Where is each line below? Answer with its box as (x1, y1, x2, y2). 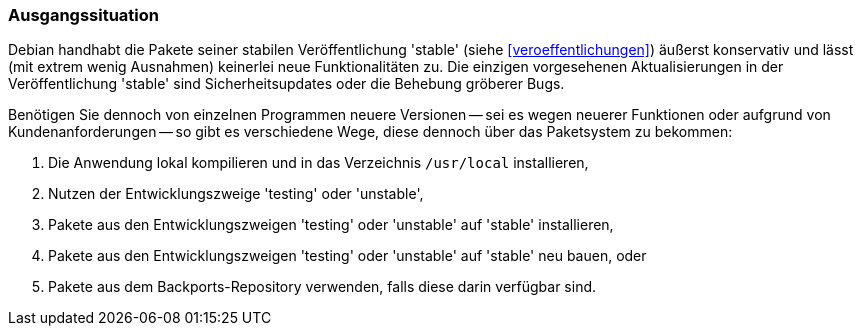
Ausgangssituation (8, 5, 159, 25)
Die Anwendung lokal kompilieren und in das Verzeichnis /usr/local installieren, (48, 154, 589, 172)
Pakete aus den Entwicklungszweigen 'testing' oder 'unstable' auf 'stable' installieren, (48, 216, 614, 234)
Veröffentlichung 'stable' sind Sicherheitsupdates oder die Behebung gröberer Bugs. (8, 75, 565, 93)
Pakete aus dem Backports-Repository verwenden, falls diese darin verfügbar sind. (48, 278, 597, 296)
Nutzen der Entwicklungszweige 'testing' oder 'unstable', (48, 185, 424, 203)
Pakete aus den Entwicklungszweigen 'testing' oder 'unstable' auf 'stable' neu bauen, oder (48, 247, 647, 265)
